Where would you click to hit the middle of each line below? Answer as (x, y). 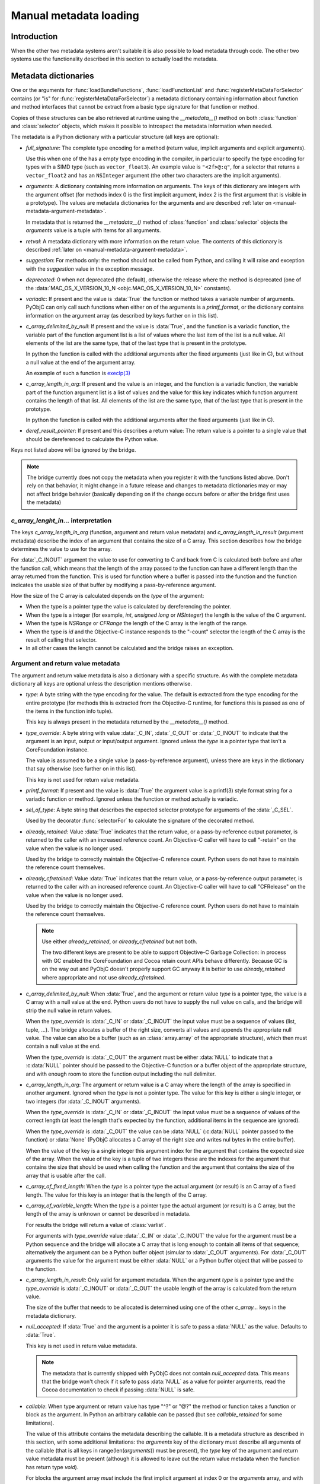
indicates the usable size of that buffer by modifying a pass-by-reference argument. (113, 585)
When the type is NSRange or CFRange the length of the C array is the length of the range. (137, 623)
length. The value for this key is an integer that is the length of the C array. (116, 1195)
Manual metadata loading (75, 15)
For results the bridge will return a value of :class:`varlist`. (96, 1225)
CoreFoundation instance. (57, 749)
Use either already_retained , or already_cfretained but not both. (120, 941)
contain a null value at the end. (63, 1046)
